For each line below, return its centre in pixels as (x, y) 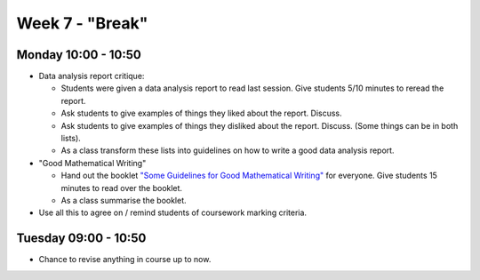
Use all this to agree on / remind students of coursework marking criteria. (172, 212)
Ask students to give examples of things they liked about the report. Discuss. (201, 113)
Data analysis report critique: (92, 76)
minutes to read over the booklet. (121, 188)
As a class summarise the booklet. (124, 200)
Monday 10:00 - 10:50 (79, 55)
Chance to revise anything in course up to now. (125, 260)
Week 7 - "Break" (82, 23)
